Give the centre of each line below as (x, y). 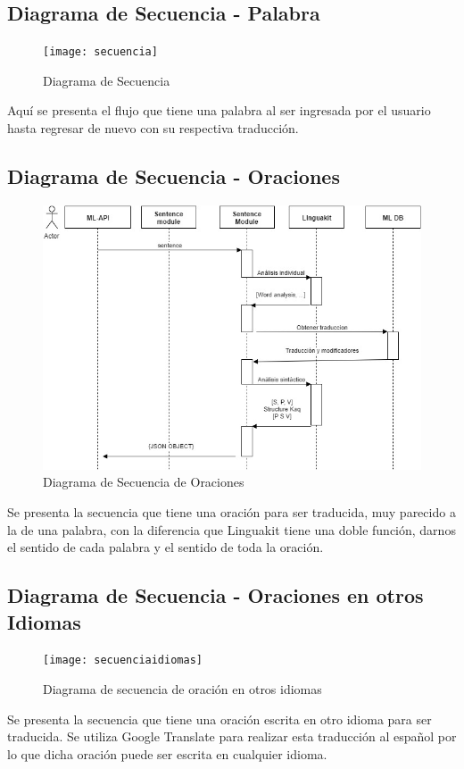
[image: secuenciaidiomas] (123, 660)
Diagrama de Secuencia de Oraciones (144, 482)
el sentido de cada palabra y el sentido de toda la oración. (166, 547)
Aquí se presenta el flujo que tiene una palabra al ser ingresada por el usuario (219, 110)
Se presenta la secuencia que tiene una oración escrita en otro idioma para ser (220, 719)
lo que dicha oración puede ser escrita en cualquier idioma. (167, 753)
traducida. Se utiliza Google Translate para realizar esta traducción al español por (232, 736)
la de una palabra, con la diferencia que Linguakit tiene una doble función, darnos (232, 529)
